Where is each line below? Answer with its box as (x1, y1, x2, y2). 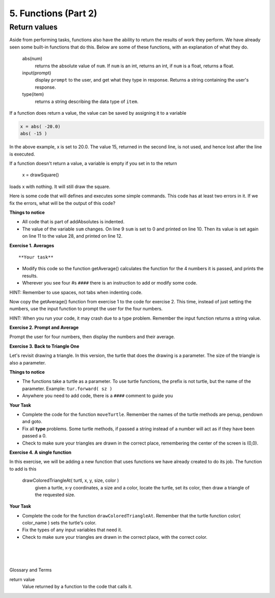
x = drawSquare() (22, 172, 60, 178)
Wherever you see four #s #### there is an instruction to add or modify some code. (22, 280, 198, 286)
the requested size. (35, 491, 76, 498)
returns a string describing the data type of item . (35, 98, 139, 105)
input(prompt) (22, 69, 51, 76)
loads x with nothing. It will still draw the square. (9, 184, 111, 190)
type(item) (22, 91, 44, 97)
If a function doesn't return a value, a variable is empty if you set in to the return (9, 161, 177, 167)
